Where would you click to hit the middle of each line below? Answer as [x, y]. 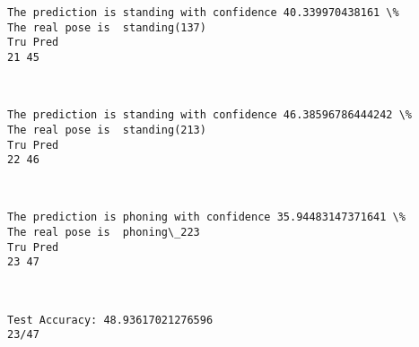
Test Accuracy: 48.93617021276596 [110, 320]
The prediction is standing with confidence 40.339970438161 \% [203, 13]
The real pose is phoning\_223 [104, 233]
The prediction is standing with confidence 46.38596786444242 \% [210, 115]
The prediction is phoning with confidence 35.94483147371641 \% [206, 217]
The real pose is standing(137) [107, 27]
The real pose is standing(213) [107, 130]
